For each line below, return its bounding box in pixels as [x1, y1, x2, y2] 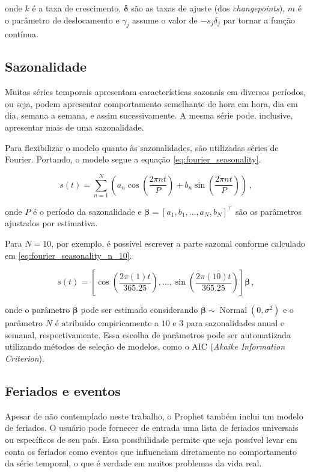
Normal [219, 306, 248, 315]
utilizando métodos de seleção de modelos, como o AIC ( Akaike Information [5, 340, 285, 353]
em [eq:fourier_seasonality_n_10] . [5, 249, 132, 261]
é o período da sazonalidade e [33, 205, 142, 217]
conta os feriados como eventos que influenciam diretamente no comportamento [5, 445, 297, 457]
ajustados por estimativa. [5, 217, 98, 229]
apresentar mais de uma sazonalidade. [5, 120, 144, 133]
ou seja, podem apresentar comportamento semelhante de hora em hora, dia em [5, 97, 298, 110]
